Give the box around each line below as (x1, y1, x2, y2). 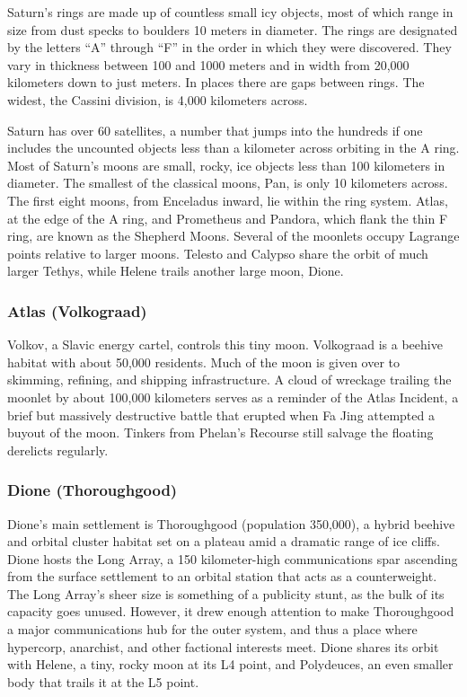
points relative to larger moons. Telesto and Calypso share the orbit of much (7, 243, 428, 262)
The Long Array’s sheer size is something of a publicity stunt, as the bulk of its (7, 584, 445, 603)
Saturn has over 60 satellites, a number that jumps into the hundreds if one (7, 120, 423, 139)
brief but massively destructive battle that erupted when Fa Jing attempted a (7, 405, 435, 424)
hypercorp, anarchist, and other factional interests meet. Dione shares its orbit (7, 637, 439, 656)
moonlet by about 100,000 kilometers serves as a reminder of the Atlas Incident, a (7, 387, 459, 406)
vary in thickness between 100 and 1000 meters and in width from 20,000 (7, 55, 410, 74)
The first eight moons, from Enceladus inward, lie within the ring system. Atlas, (7, 190, 448, 209)
